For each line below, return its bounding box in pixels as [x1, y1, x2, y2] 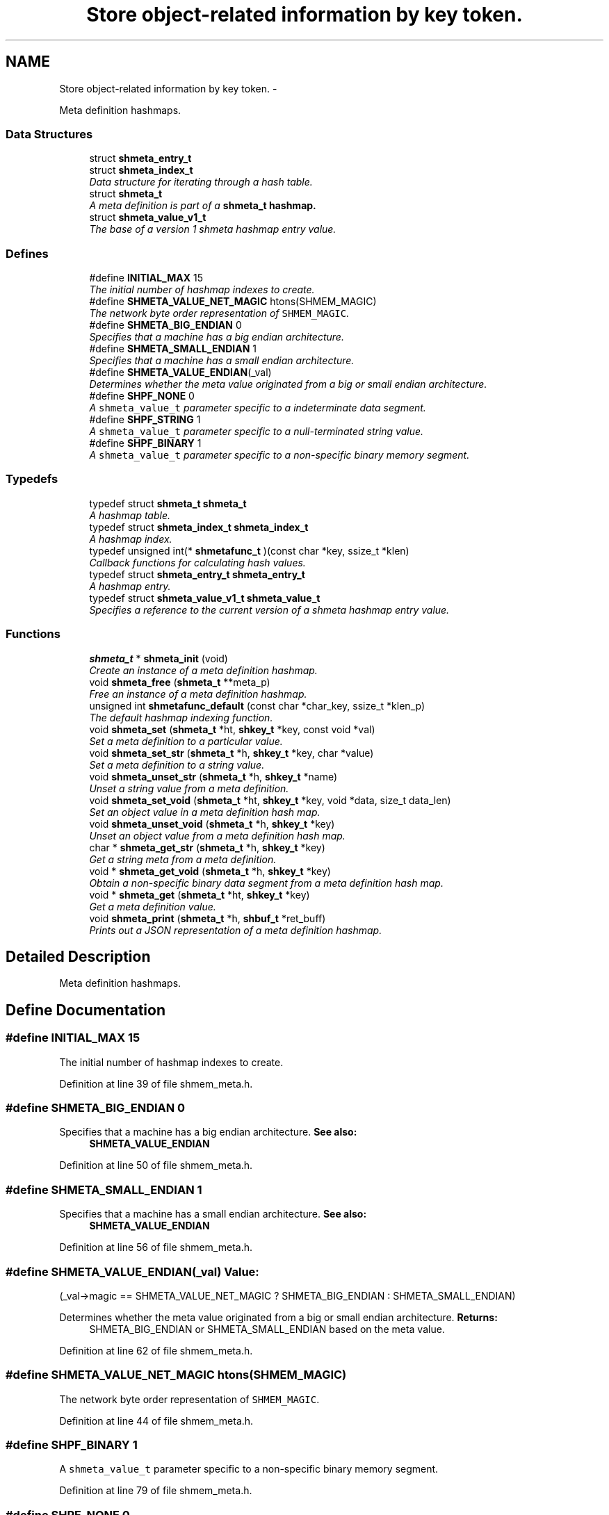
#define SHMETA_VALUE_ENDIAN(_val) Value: [6, 1264, 259, 1279]
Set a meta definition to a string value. [89, 758, 265, 771]
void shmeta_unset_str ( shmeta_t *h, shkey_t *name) [89, 770, 338, 783]
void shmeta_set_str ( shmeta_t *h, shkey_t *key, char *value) [89, 746, 374, 759]
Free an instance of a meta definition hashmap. [89, 687, 307, 700]
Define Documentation [6, 1001, 165, 1019]
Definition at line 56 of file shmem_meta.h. [59, 1241, 252, 1254]
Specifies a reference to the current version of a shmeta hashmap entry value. [89, 603, 450, 616]
